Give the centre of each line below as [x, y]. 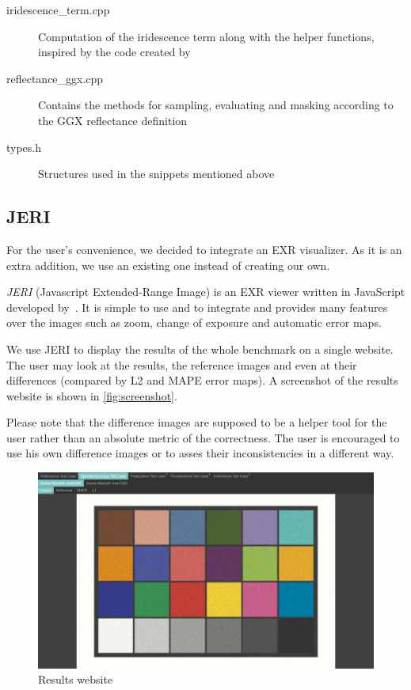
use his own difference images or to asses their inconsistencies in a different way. [200, 453]
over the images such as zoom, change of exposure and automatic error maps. [194, 322]
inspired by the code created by [114, 52]
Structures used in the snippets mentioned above [156, 174]
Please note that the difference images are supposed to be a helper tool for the [197, 422]
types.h [24, 147]
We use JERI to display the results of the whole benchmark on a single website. [200, 349]
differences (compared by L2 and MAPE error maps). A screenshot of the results [202, 380]
